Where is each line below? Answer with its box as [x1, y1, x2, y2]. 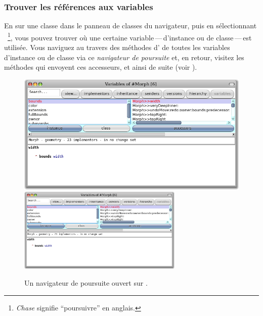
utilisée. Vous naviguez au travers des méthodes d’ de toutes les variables [4, 42, 230, 53]
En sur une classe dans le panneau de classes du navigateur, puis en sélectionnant [4, 20, 257, 31]
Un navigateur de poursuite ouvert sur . [24, 278, 148, 288]
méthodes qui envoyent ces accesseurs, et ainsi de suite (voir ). [4, 62, 197, 72]
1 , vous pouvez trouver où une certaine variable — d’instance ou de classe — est [8, 30, 252, 42]
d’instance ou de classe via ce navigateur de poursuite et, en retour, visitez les [4, 52, 244, 62]
